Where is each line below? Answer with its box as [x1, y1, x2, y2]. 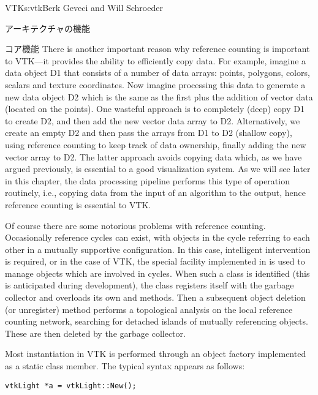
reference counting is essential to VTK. [5, 198, 151, 211]
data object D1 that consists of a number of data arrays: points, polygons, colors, [5, 66, 310, 79]
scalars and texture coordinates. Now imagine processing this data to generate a [5, 78, 306, 91]
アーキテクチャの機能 [5, 21, 91, 34]
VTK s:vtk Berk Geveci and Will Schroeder [5, 1, 163, 13]
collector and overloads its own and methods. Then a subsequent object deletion [5, 291, 306, 304]
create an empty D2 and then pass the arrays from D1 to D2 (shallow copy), [5, 126, 292, 139]
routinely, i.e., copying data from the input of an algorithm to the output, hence [5, 186, 306, 199]
